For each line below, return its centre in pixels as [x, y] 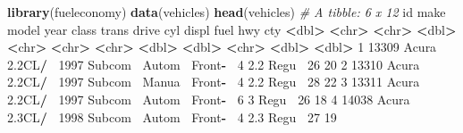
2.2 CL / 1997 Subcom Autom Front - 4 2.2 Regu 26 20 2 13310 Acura [214, 64]
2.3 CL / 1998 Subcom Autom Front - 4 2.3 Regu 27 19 [172, 116]
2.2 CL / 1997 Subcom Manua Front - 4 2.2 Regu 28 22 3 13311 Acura [214, 82]
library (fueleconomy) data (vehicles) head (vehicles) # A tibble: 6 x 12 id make [227, 12]
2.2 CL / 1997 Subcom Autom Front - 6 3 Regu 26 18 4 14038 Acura [209, 99]
